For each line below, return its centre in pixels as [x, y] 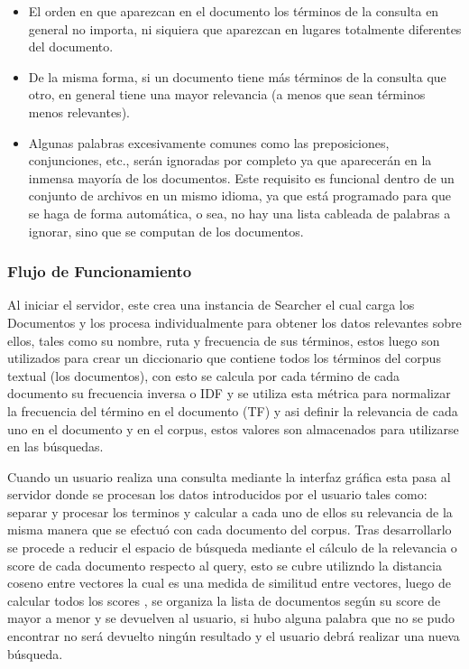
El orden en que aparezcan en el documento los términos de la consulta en [234, 11]
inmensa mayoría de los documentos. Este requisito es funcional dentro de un [241, 177]
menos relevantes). [79, 111]
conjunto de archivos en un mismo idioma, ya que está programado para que [240, 195]
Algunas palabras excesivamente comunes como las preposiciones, [209, 142]
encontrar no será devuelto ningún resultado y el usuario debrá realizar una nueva [234, 636]
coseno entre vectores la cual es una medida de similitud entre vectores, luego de [230, 583]
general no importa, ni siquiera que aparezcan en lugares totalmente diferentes [245, 28]
